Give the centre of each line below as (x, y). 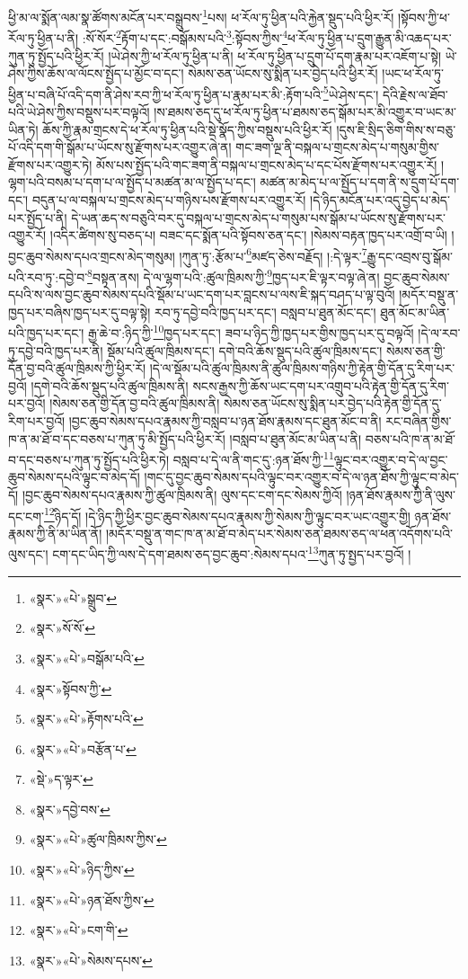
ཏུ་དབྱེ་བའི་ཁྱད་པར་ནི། (56, 350)
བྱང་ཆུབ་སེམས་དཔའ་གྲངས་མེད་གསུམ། (92, 256)
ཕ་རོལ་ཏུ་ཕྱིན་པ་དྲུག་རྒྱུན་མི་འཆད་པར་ (369, 37)
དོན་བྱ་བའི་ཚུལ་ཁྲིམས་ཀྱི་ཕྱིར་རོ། (77, 368)
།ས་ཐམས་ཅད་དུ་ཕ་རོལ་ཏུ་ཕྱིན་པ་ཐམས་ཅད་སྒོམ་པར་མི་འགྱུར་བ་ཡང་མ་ (305, 111)
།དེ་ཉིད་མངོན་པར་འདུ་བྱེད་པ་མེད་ (380, 199)
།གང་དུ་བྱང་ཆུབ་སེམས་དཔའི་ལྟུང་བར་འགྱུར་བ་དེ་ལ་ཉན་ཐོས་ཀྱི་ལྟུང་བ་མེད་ (302, 477)
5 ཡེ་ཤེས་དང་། (351, 93)
